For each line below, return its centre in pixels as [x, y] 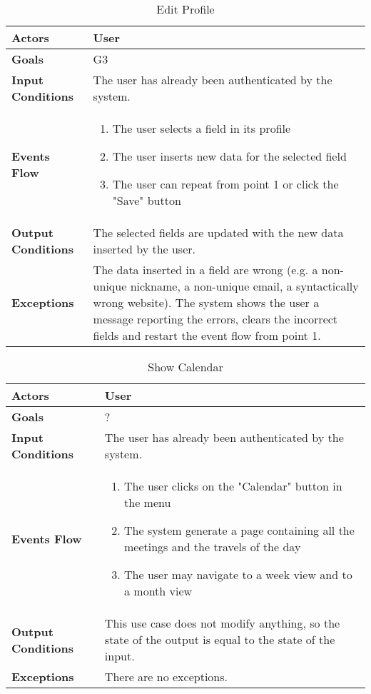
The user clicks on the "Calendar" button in [233, 486]
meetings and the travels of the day [213, 547]
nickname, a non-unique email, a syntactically [244, 286]
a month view [158, 591]
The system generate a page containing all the [239, 530]
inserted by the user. [144, 249]
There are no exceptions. [166, 677]
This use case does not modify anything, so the [222, 623]
